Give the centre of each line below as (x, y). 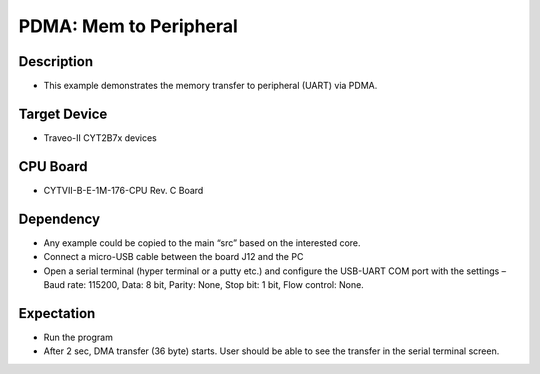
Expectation (57, 313)
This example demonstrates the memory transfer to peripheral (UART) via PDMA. (210, 86)
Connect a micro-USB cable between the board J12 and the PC (173, 257)
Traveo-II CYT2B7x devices (100, 137)
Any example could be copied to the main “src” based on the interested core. (202, 242)
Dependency (59, 218)
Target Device (63, 113)
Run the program (78, 337)
